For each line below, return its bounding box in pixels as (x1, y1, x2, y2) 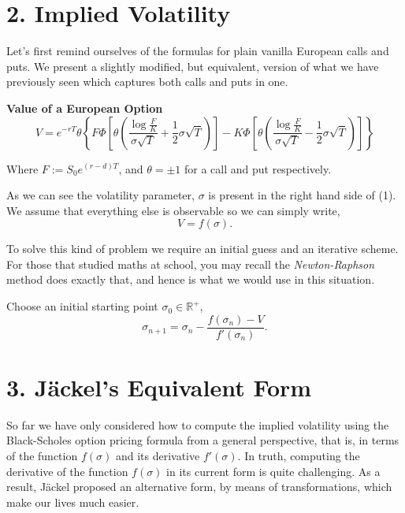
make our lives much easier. (6, 493, 139, 510)
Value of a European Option (6, 99, 163, 116)
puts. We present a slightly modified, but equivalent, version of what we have (6, 58, 379, 74)
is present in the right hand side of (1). (208, 187, 396, 203)
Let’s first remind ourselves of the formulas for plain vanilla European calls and (6, 43, 389, 59)
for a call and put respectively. (184, 160, 332, 177)
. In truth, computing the (237, 448, 360, 464)
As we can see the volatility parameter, (6, 187, 195, 203)
